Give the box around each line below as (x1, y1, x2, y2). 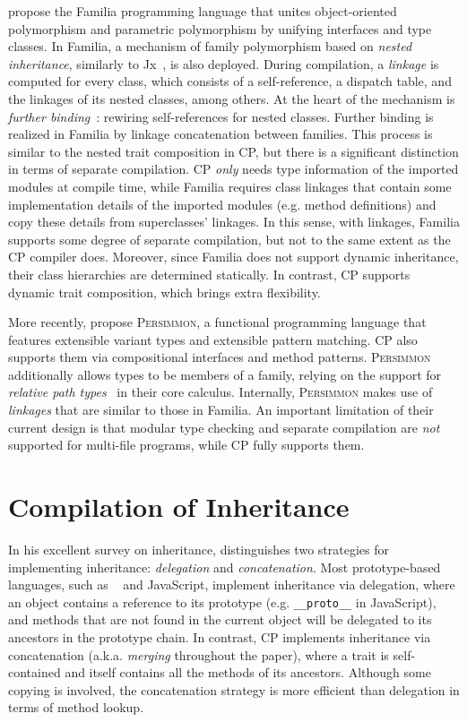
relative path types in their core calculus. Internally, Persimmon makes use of (8, 382, 433, 401)
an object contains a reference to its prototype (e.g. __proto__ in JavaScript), (8, 592, 437, 611)
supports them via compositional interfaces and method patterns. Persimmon (8, 348, 431, 366)
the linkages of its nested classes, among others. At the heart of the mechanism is (8, 89, 455, 107)
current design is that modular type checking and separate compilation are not (8, 417, 440, 436)
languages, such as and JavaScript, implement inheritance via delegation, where (8, 575, 455, 594)
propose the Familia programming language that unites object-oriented (8, 2, 397, 20)
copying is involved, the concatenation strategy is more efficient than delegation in (8, 680, 460, 699)
